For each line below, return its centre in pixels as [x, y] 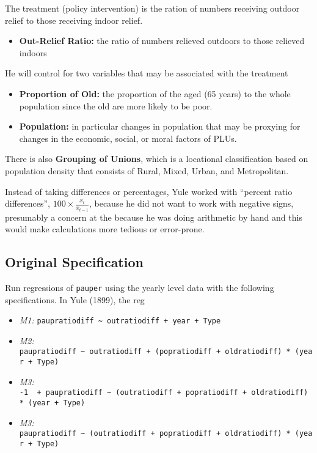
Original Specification [74, 262]
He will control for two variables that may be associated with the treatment [147, 73]
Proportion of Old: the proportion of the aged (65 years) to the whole [155, 93]
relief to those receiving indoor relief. [74, 20]
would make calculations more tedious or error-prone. [105, 229]
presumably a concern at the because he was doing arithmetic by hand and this [154, 217]
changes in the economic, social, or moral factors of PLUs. [128, 138]
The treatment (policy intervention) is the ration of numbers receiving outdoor [152, 8]
